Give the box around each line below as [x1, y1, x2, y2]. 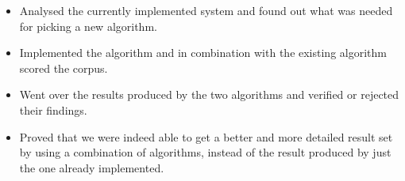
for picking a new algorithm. [19, 17, 157, 34]
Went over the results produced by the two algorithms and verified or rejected [19, 86, 399, 103]
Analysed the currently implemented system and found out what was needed [19, 2, 393, 18]
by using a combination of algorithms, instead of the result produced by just [19, 144, 391, 160]
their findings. [19, 101, 87, 118]
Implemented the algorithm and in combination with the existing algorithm [19, 44, 387, 61]
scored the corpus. [19, 59, 108, 76]
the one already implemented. [19, 159, 164, 175]
